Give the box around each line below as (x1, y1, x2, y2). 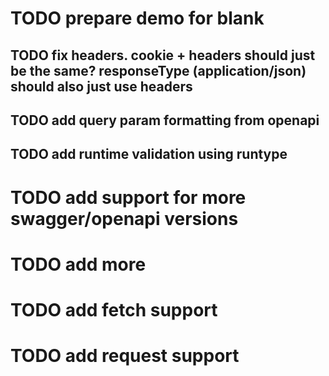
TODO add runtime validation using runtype (10, 146, 288, 163)
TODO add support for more (10, 186, 247, 209)
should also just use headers (10, 78, 193, 95)
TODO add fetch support (10, 298, 218, 321)
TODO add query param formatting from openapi (10, 112, 320, 129)
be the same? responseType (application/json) (10, 62, 307, 79)
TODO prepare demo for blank (10, 7, 265, 30)
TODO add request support (10, 345, 240, 367)
